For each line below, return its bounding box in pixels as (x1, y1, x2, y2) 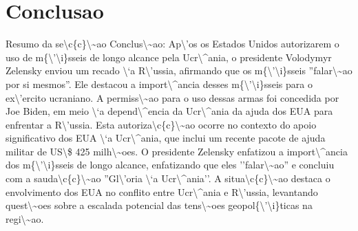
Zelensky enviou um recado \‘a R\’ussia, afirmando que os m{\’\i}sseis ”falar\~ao (6, 63, 352, 78)
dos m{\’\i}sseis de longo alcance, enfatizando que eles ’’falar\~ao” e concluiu (6, 157, 335, 172)
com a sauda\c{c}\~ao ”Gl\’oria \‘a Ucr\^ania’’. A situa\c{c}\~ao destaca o (6, 171, 330, 186)
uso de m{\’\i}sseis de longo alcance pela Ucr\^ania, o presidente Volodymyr (6, 49, 332, 64)
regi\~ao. (6, 211, 44, 225)
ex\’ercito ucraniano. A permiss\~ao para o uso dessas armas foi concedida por (6, 90, 339, 104)
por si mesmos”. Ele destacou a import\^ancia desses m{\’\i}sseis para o (6, 76, 313, 91)
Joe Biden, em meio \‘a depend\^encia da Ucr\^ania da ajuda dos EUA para (6, 104, 333, 118)
